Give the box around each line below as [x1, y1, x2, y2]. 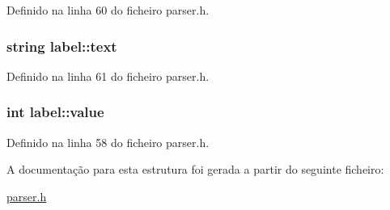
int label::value [6, 102, 104, 122]
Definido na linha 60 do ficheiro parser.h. [6, 2, 210, 18]
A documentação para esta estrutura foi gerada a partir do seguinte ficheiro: [6, 161, 384, 178]
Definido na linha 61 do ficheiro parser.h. [6, 67, 210, 84]
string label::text [6, 36, 117, 56]
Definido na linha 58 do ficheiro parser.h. [6, 133, 210, 150]
